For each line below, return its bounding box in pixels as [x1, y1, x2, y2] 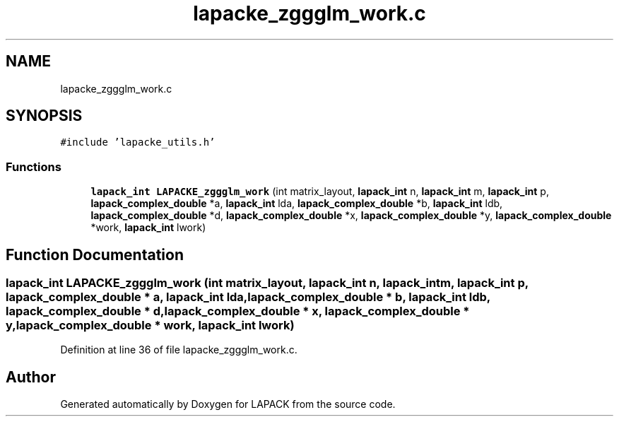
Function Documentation [6, 245, 184, 264]
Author [6, 368, 56, 386]
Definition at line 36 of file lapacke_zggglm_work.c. [60, 344, 297, 356]
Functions [6, 159, 61, 174]
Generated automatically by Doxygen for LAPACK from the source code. [60, 398, 396, 411]
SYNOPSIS [6, 107, 83, 125]
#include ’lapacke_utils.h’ [60, 136, 216, 148]
